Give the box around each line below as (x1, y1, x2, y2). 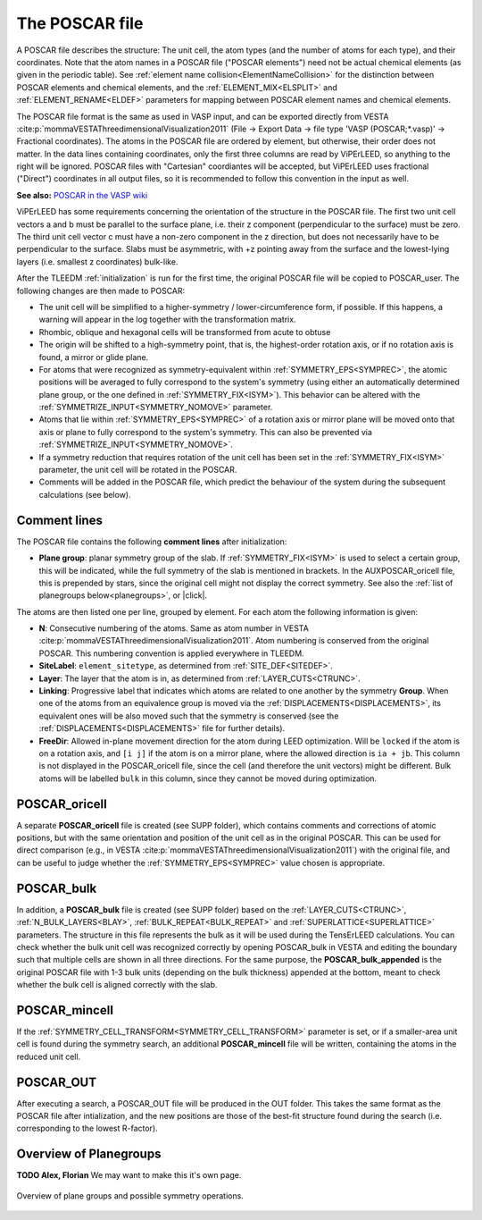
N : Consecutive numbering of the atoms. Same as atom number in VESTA (38, 623, 310, 634)
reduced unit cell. (16, 1051, 81, 1062)
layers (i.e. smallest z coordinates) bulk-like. (16, 256, 179, 267)
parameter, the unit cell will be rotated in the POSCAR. (38, 465, 237, 475)
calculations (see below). (38, 489, 131, 500)
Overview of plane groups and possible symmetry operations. (16, 1190, 245, 1201)
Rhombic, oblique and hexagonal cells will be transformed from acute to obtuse (38, 326, 331, 337)
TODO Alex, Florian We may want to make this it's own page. (16, 1170, 242, 1181)
